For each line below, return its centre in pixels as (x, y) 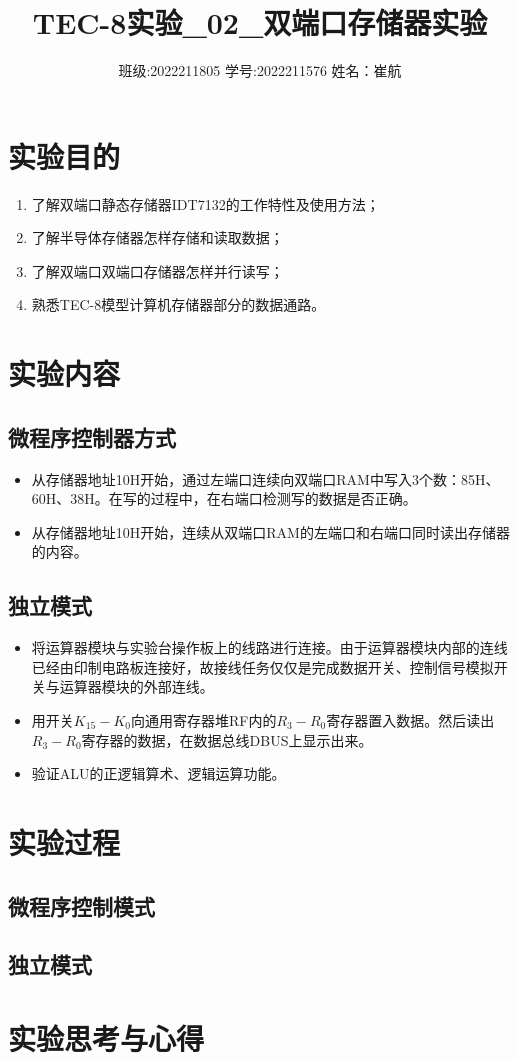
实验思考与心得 (106, 1037)
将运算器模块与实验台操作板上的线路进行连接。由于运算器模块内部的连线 (269, 647)
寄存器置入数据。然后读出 (410, 719)
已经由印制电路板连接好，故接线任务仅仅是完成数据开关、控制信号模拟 (262, 666)
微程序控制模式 (81, 905)
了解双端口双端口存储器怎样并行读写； (157, 270)
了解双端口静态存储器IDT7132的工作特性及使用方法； (205, 203)
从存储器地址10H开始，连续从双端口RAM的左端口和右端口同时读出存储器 (270, 531)
